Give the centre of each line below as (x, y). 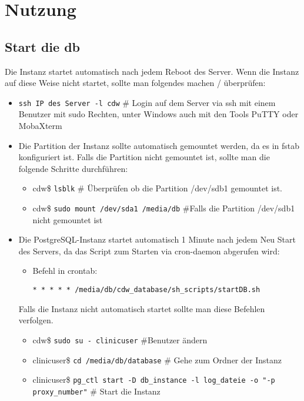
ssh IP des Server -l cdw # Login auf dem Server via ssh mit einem (147, 102)
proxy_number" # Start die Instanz (96, 391)
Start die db (43, 46)
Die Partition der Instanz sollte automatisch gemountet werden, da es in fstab (159, 145)
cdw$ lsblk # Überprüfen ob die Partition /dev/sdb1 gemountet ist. (157, 188)
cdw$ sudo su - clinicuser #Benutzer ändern (120, 339)
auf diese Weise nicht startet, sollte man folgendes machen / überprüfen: (135, 83)
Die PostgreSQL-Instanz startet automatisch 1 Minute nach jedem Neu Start (157, 239)
